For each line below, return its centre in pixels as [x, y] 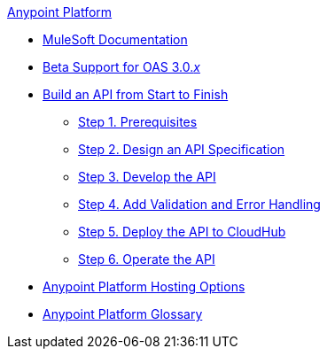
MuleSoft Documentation [115, 39]
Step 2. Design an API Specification [182, 149]
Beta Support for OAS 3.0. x [121, 67]
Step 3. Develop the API [147, 177]
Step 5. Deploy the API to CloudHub [182, 232]
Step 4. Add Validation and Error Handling [199, 204]
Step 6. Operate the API [147, 259]
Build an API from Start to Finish [136, 94]
